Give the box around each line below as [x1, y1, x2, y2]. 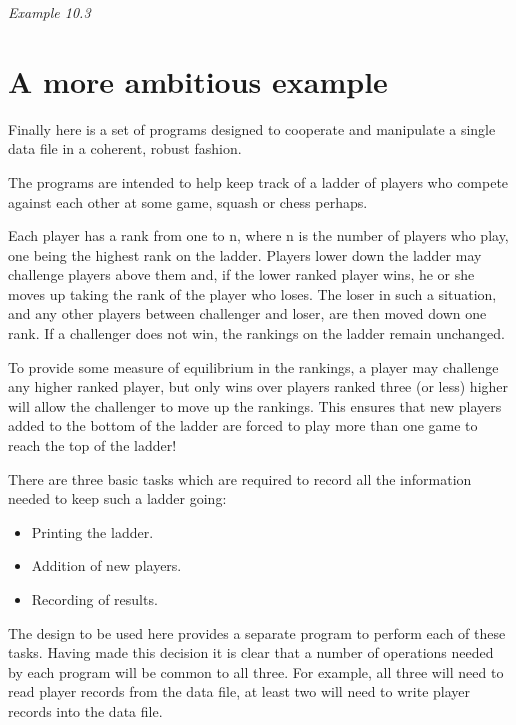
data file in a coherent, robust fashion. [8, 138, 242, 159]
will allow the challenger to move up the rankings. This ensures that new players [8, 395, 502, 416]
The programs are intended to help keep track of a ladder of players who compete [8, 171, 509, 192]
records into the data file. [8, 700, 163, 721]
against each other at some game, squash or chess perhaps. [8, 191, 368, 212]
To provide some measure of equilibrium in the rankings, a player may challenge [8, 356, 499, 377]
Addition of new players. [31, 555, 182, 576]
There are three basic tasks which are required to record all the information [8, 468, 472, 489]
